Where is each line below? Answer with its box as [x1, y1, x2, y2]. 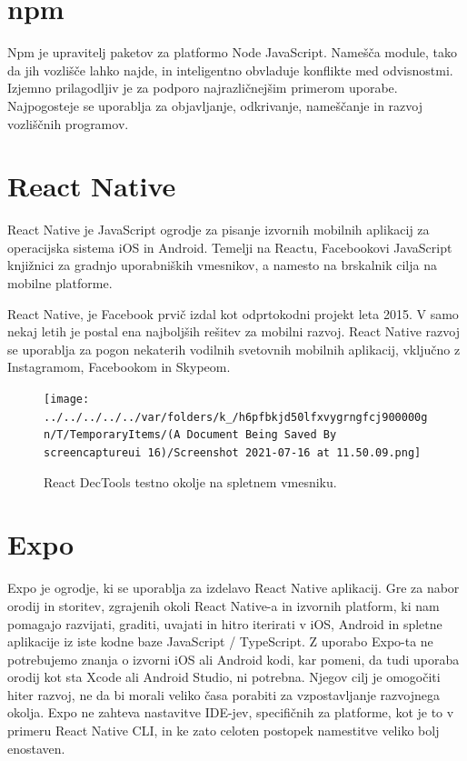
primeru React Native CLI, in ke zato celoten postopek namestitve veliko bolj [7, 721, 440, 740]
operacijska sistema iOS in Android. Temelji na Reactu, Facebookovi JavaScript [7, 237, 452, 256]
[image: [44, 392, 90, 406]
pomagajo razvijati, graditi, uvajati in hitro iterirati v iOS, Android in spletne [7, 614, 442, 633]
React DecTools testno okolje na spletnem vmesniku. [44, 472, 337, 491]
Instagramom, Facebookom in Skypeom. [7, 357, 231, 376]
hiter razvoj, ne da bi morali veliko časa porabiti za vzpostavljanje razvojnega [7, 685, 440, 704]
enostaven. [7, 738, 65, 757]
